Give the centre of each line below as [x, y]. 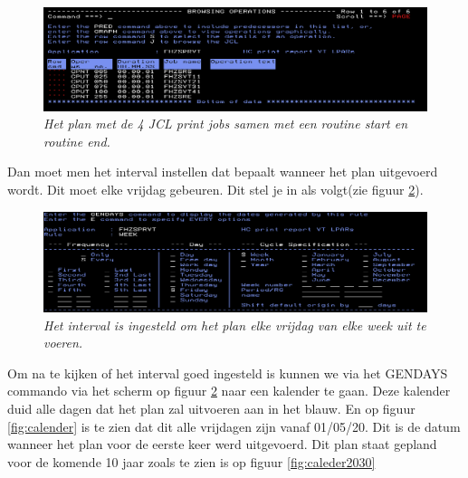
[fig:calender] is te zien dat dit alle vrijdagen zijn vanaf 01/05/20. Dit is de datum [234, 426]
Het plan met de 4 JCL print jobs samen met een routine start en [226, 124]
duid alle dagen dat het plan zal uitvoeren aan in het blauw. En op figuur [211, 408]
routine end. [77, 141]
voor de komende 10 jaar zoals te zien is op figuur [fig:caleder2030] [191, 461]
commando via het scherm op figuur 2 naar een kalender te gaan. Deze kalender [229, 391]
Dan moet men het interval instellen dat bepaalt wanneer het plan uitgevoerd [223, 172]
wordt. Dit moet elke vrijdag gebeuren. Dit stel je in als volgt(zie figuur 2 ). [215, 190]
